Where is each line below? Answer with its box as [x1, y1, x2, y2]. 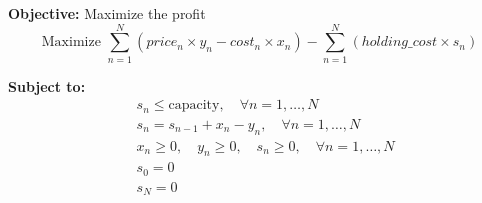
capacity [168, 98, 220, 113]
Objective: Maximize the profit [8, 3, 206, 23]
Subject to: [8, 75, 86, 96]
